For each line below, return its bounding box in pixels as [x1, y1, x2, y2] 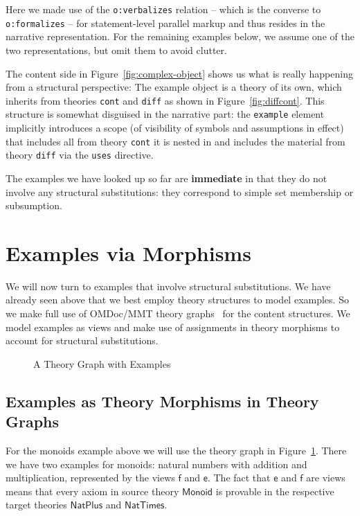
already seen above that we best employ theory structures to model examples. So [6, 292, 349, 307]
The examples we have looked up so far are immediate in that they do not [6, 170, 327, 185]
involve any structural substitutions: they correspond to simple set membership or [6, 184, 354, 199]
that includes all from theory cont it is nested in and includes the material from [6, 134, 345, 148]
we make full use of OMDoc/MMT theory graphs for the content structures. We [6, 306, 350, 320]
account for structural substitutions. [6, 333, 159, 348]
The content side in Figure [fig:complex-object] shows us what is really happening [6, 66, 353, 80]
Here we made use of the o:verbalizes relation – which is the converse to [6, 2, 321, 16]
